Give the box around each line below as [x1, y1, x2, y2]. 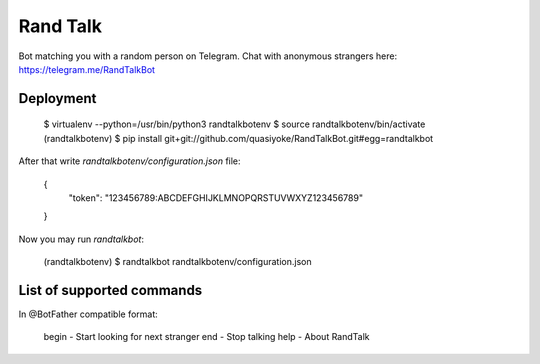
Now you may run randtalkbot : [18, 233, 145, 245]
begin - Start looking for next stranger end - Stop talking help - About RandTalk [43, 331, 370, 343]
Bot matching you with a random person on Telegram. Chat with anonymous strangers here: [18, 50, 398, 62]
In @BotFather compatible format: [18, 308, 159, 320]
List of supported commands [18, 281, 203, 299]
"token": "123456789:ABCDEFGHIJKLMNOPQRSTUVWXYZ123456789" [68, 191, 364, 204]
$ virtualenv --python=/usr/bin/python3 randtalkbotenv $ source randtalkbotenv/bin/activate [43, 118, 426, 130]
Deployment [18, 90, 97, 107]
